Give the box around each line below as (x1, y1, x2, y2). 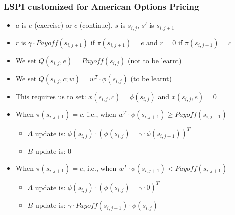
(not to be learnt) (128, 55, 182, 65)
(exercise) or (34, 20, 72, 30)
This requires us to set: (15, 91, 86, 101)
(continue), (79, 20, 113, 30)
